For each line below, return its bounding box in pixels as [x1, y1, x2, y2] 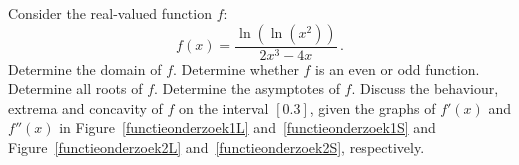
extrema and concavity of [8, 97, 163, 118]
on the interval [179, 97, 269, 118]
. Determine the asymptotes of [154, 78, 340, 99]
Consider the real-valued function [8, 3, 212, 23]
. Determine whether [173, 58, 299, 79]
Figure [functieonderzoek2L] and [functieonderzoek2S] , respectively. [8, 137, 425, 157]
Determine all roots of [8, 78, 143, 99]
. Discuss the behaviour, [351, 78, 499, 99]
